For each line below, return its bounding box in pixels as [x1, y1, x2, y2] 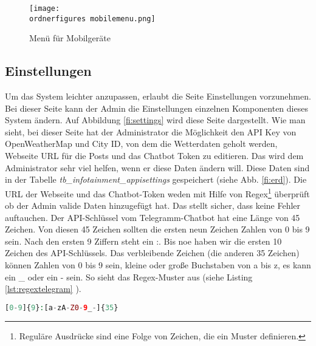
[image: [29, 4, 60, 13]
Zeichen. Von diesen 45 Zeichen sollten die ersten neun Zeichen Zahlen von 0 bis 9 [5, 223, 310, 236]
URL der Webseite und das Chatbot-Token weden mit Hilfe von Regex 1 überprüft [5, 185, 310, 200]
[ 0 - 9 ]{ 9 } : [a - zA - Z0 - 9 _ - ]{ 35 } [5, 303, 118, 312]
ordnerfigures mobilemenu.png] [29, 14, 156, 23]
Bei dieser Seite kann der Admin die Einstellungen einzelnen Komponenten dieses [5, 101, 308, 114]
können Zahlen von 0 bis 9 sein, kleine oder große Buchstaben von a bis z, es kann [5, 259, 311, 271]
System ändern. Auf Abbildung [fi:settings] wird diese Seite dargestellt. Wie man [5, 114, 306, 126]
